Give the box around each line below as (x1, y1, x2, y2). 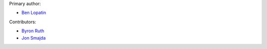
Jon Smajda (21, 35, 46, 41)
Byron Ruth (21, 28, 44, 34)
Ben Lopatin (21, 10, 46, 16)
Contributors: (9, 19, 37, 25)
